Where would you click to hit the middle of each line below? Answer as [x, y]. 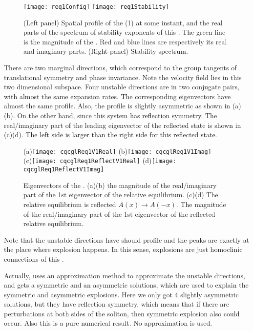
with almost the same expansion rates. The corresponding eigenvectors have [117, 96]
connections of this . [34, 259]
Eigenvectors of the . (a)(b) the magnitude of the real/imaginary [120, 185]
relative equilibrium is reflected [70, 204]
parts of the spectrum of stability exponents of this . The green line [125, 32]
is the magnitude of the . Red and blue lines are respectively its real [125, 41]
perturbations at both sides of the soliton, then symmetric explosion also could [122, 313]
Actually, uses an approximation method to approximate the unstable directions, [125, 275]
